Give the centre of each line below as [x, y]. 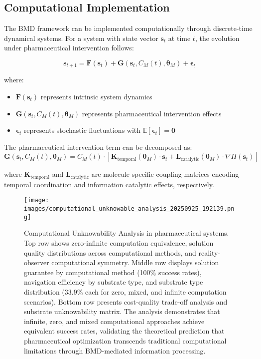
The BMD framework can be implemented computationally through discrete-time [128, 28]
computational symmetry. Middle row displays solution [135, 262]
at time [179, 38]
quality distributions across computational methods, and [110, 252]
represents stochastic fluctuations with [82, 130]
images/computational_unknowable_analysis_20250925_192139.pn [129, 209]
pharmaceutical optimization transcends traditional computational [125, 340]
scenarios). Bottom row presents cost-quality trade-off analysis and [126, 301]
